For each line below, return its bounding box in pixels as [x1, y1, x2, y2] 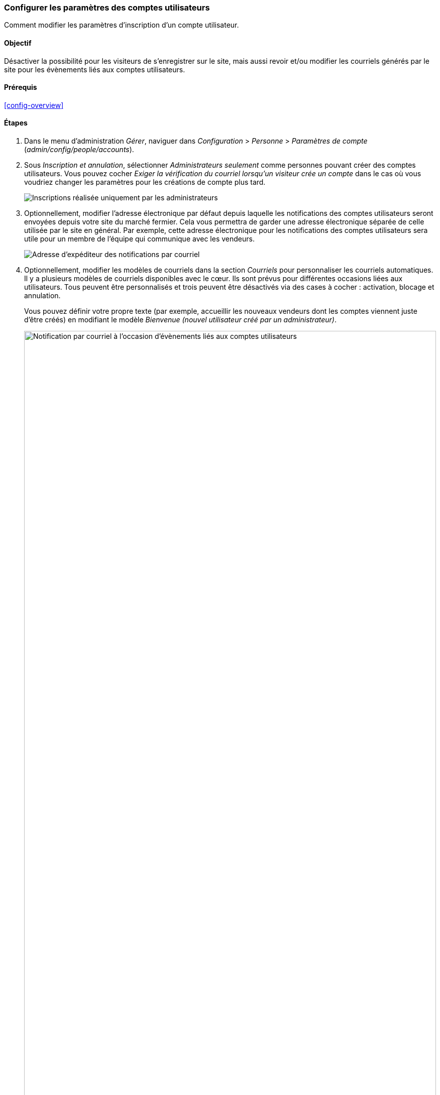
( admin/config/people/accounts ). [24, 145, 134, 154]
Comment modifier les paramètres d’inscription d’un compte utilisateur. [4, 21, 239, 30]
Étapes [4, 118, 28, 128]
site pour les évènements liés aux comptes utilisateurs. [4, 65, 185, 74]
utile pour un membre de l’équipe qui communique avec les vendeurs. [24, 234, 255, 244]
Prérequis [4, 83, 37, 92]
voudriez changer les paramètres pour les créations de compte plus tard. [24, 178, 266, 187]
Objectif [4, 38, 32, 47]
